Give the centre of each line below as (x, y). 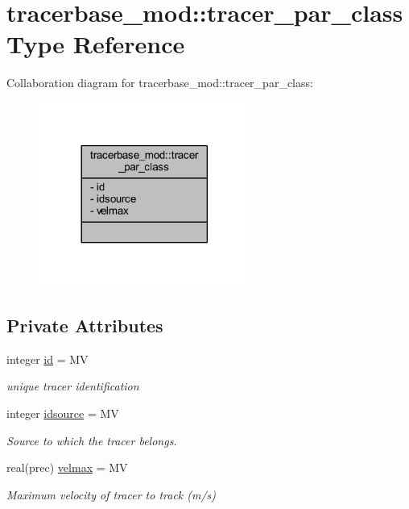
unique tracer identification (73, 386)
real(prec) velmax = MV (67, 467)
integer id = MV (48, 359)
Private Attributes (85, 325)
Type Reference (96, 44)
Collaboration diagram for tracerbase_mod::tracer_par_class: (160, 83)
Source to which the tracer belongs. (92, 440)
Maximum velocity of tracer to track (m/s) (112, 494)
